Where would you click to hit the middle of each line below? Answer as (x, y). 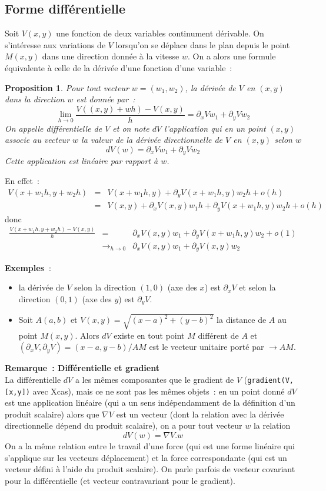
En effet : (22, 181)
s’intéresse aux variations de (55, 44)
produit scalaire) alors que (52, 414)
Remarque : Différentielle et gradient (82, 368)
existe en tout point (149, 335)
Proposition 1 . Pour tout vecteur (67, 87)
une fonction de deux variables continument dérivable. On (160, 33)
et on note (131, 128)
